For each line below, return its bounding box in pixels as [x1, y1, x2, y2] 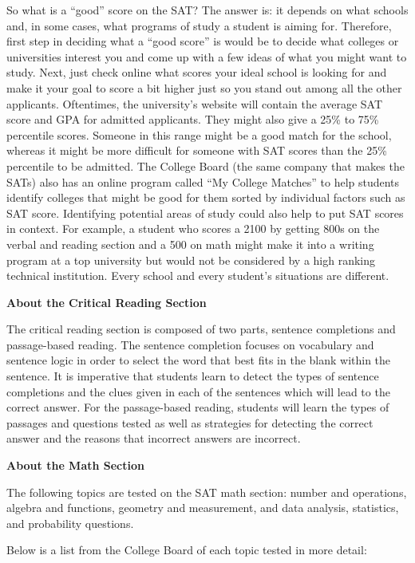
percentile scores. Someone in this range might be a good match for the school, [6, 126, 392, 143]
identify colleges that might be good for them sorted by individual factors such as [6, 189, 405, 206]
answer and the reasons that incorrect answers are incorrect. [6, 430, 301, 447]
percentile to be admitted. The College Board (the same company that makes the [6, 157, 405, 174]
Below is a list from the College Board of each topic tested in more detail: [6, 541, 367, 558]
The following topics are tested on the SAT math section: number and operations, [6, 483, 407, 500]
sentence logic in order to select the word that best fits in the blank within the [6, 352, 391, 368]
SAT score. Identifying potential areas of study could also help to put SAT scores [6, 204, 404, 221]
